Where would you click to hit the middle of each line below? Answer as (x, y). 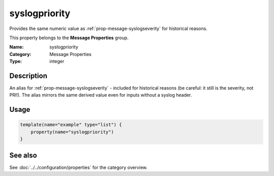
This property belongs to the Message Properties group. (69, 38)
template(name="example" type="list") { (71, 125)
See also (23, 155)
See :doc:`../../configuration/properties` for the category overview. (78, 167)
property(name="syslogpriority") (72, 132)
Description (28, 76)
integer (57, 62)
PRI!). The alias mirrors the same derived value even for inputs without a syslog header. (101, 95)
